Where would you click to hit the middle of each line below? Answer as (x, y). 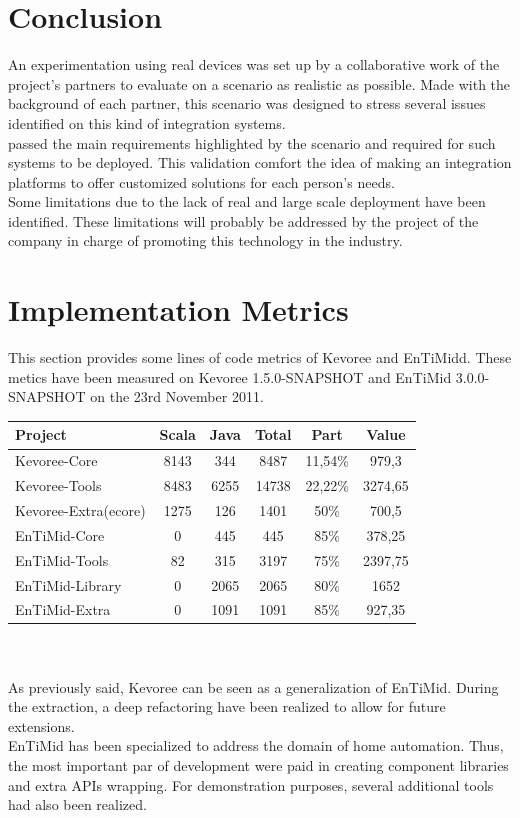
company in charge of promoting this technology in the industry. (205, 240)
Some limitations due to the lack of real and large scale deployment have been (247, 201)
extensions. (41, 725)
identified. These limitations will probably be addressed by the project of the (243, 220)
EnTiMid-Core (60, 534)
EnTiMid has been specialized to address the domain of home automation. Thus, (256, 745)
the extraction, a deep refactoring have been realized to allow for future (227, 706)
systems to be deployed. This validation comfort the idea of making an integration (260, 162)
